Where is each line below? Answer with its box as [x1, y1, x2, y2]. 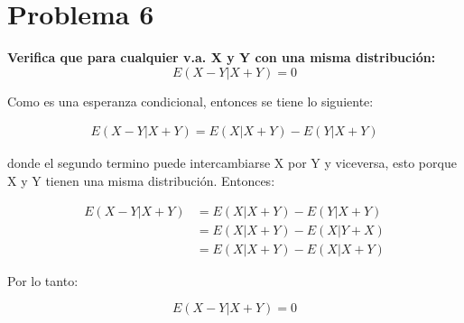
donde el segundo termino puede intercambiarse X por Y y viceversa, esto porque [7, 153, 457, 172]
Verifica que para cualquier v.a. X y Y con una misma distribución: [7, 48, 436, 67]
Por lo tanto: [7, 271, 79, 290]
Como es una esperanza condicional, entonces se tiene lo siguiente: [7, 91, 374, 110]
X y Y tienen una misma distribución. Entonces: [7, 171, 275, 189]
